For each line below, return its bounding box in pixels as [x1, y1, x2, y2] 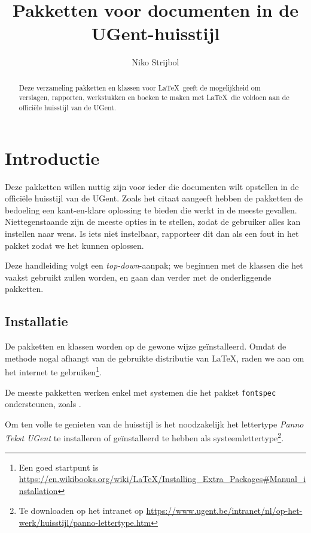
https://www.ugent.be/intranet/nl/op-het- [146, 504, 303, 517]
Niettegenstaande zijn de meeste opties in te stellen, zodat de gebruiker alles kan [5, 215, 301, 228]
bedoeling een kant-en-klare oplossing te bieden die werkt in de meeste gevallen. [5, 203, 297, 216]
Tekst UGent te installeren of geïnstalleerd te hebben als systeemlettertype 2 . [5, 430, 284, 444]
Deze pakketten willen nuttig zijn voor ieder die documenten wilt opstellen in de [5, 180, 299, 192]
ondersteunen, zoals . [5, 398, 81, 410]
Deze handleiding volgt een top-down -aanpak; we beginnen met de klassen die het [5, 259, 303, 272]
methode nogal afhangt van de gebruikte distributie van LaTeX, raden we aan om [5, 351, 304, 364]
